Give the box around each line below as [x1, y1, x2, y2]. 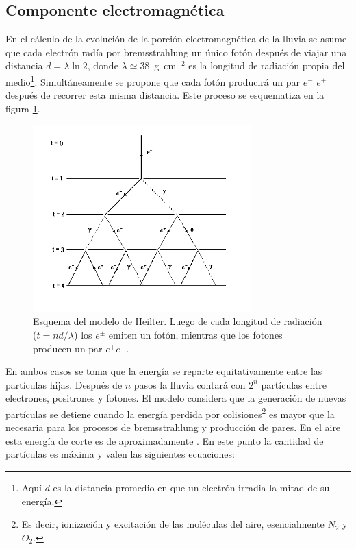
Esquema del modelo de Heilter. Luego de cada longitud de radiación [33, 314, 322, 328]
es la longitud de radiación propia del [188, 58, 345, 73]
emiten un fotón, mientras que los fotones [108, 327, 283, 341]
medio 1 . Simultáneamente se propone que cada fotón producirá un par [5, 72, 301, 88]
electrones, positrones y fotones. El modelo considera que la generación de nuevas [5, 391, 346, 405]
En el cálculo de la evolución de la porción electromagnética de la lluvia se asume [5, 32, 347, 46]
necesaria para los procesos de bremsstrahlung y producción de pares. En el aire [5, 420, 341, 435]
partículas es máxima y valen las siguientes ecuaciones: [5, 447, 235, 461]
